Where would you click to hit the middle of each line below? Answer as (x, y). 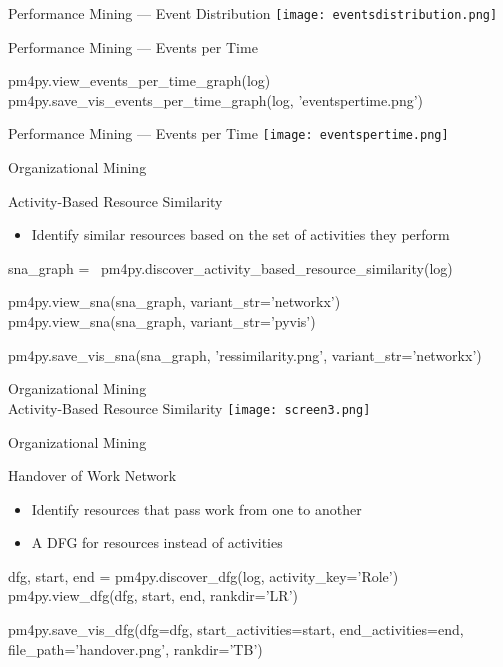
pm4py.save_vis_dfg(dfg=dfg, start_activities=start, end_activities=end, (236, 629)
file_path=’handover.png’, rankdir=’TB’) (135, 648)
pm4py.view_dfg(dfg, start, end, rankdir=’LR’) (153, 595)
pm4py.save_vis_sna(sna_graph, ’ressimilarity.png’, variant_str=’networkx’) (245, 354)
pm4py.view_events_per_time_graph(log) (139, 80)
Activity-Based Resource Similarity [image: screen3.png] (189, 407)
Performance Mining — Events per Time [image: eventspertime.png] (228, 133)
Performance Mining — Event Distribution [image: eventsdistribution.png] (253, 13)
